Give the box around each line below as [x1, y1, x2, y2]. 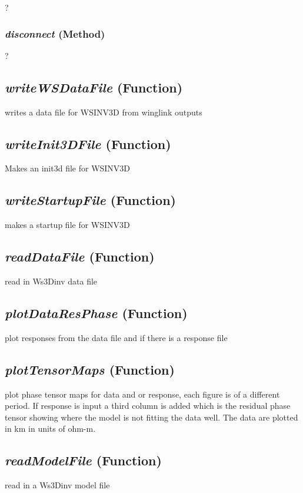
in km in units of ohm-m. [5, 422, 96, 435]
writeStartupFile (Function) [5, 191, 176, 209]
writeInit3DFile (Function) [5, 134, 171, 153]
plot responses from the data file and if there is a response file [5, 331, 228, 343]
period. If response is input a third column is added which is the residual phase [5, 399, 291, 412]
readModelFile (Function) [5, 451, 162, 469]
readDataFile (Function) [5, 247, 155, 266]
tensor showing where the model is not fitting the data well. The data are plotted [5, 411, 298, 423]
